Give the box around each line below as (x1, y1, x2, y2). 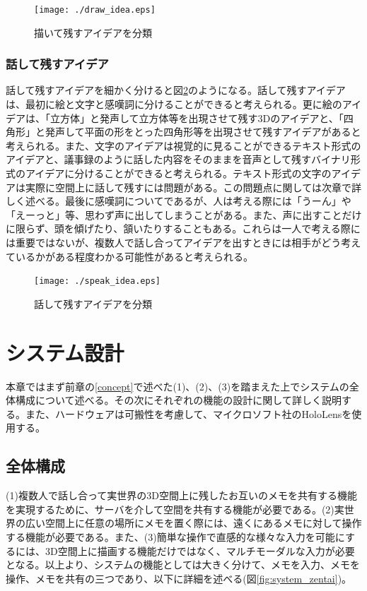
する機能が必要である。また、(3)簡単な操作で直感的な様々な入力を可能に (6, 529, 345, 544)
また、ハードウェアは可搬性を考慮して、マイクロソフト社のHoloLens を (25, 406, 352, 421)
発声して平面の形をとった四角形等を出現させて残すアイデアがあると (45, 124, 361, 139)
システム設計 (6, 338, 124, 366)
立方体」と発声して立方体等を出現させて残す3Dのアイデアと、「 (49, 110, 344, 125)
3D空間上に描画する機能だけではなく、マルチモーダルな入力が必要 (45, 543, 355, 558)
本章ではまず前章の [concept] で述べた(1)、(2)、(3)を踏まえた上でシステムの (6, 378, 349, 393)
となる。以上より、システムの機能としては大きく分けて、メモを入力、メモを (6, 557, 360, 572)
